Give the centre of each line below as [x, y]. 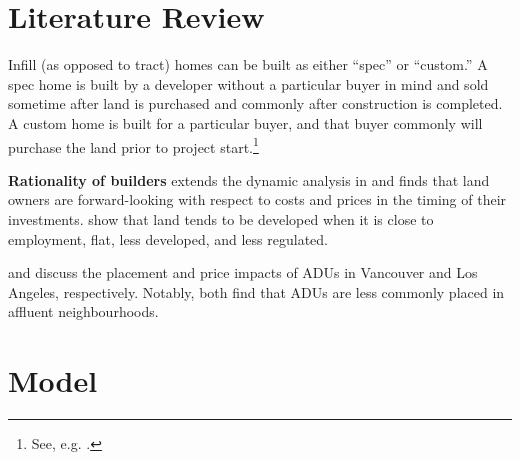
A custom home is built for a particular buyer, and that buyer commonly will [245, 122]
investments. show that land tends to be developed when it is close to [221, 218]
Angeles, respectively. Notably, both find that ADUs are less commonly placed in [256, 291]
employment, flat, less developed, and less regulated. [168, 238]
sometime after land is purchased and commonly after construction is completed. [255, 103]
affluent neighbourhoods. [83, 311]
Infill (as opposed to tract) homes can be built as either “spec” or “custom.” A [248, 64]
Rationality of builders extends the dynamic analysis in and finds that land [249, 179]
